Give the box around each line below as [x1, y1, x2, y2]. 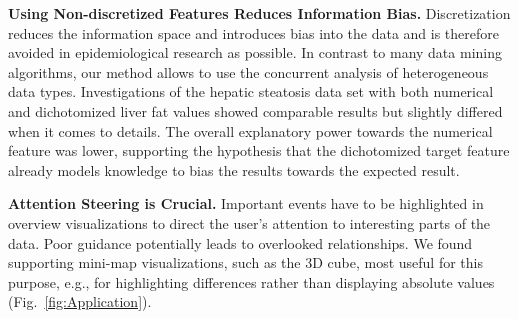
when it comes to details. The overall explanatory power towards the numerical [8, 120, 493, 141]
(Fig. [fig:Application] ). [8, 291, 152, 312]
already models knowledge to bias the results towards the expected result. [8, 159, 460, 180]
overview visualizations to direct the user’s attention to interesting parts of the [8, 212, 491, 233]
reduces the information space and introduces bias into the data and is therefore [8, 22, 499, 43]
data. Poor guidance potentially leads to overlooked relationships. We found [8, 232, 473, 253]
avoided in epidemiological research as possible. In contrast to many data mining [8, 42, 502, 63]
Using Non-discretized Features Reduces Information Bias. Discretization [8, 3, 511, 23]
